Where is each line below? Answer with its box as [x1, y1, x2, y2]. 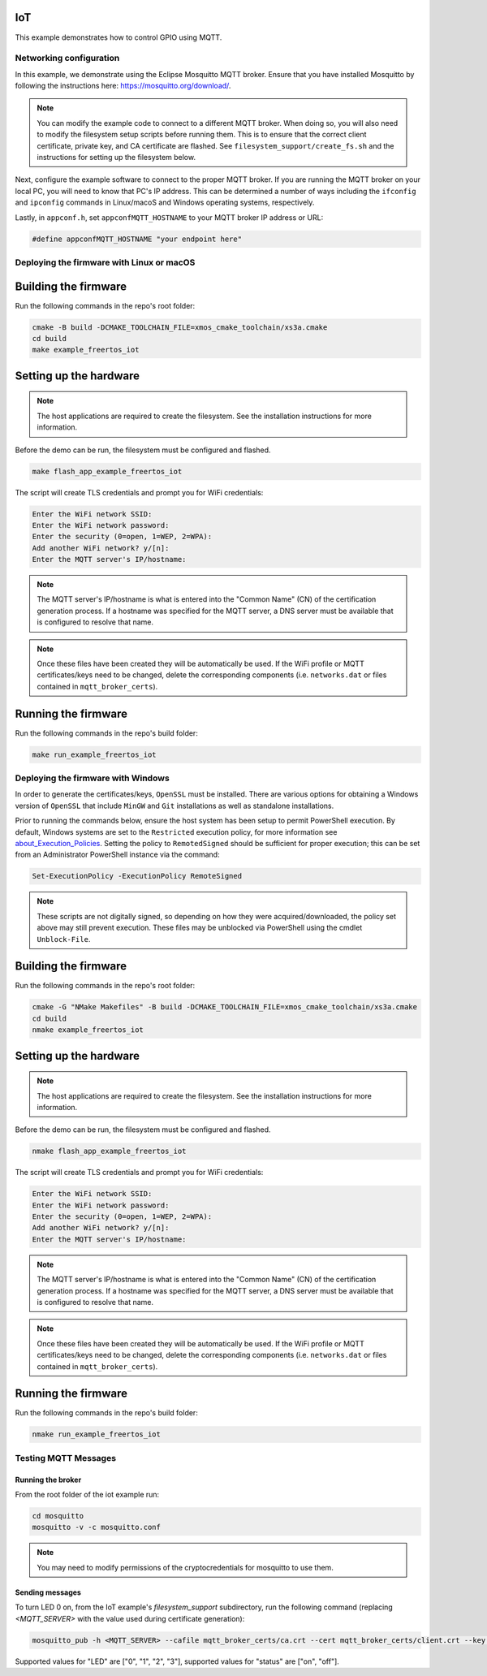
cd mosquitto [32, 1511, 84, 1520]
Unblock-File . [37, 934, 91, 944]
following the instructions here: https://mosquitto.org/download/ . [15, 81, 231, 91]
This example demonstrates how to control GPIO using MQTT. [15, 32, 222, 42]
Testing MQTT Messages [15, 1452, 117, 1463]
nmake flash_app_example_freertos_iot [32, 1147, 187, 1156]
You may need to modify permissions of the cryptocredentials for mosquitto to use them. [37, 1562, 334, 1572]
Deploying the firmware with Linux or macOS [15, 257, 196, 268]
